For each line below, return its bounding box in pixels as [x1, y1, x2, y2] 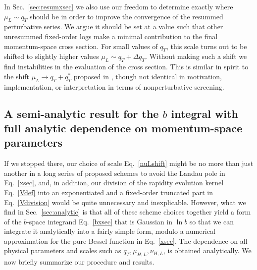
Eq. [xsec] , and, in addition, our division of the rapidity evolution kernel [4, 177, 224, 188]
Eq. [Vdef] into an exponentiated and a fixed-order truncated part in [4, 187, 213, 197]
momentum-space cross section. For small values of [4, 41, 158, 51]
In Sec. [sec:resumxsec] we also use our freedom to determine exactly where [4, 1, 233, 11]
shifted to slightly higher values [4, 51, 99, 61]
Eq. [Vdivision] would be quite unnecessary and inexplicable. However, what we [4, 197, 246, 207]
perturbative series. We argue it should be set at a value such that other [4, 21, 223, 32]
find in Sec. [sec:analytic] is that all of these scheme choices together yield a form [4, 207, 251, 217]
